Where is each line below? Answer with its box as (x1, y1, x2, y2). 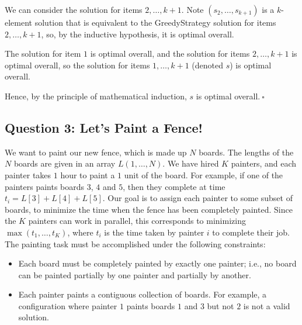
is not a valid (243, 299, 290, 312)
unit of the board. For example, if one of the (124, 168, 283, 181)
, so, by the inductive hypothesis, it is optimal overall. (41, 27, 234, 40)
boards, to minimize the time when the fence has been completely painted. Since (5, 203, 293, 215)
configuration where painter (18, 299, 117, 312)
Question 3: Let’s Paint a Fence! (5, 118, 203, 136)
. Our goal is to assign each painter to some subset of (102, 192, 293, 204)
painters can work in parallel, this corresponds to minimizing (28, 215, 246, 227)
